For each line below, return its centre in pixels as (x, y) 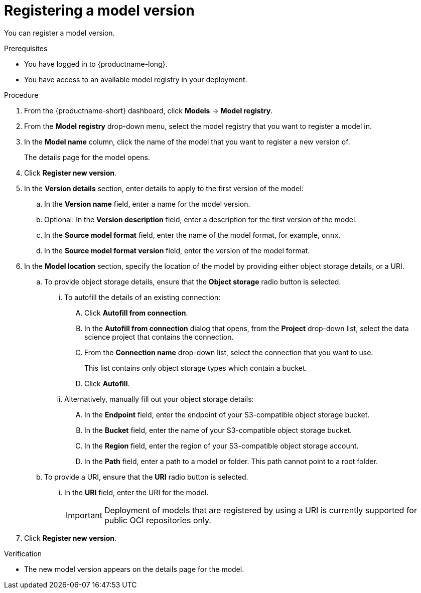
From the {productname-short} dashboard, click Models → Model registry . (149, 110)
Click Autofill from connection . (136, 313)
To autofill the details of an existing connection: (143, 297)
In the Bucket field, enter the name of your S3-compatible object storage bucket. (218, 430)
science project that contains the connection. (159, 337)
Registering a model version (99, 11)
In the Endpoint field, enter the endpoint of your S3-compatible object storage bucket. (227, 414)
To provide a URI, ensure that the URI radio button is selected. (146, 477)
